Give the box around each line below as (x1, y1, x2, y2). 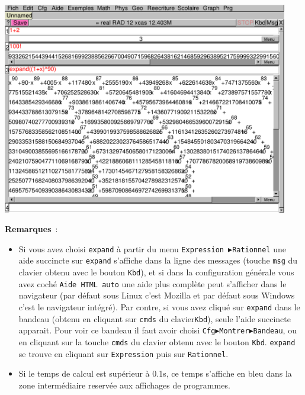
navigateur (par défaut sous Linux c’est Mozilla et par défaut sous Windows (18, 289, 295, 301)
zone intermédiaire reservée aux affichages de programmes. (18, 378, 230, 391)
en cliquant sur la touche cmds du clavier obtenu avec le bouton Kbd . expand (18, 336, 296, 348)
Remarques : (5, 223, 58, 235)
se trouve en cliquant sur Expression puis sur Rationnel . (18, 347, 229, 359)
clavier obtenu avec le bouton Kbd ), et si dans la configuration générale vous (18, 266, 294, 278)
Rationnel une (232, 242, 287, 255)
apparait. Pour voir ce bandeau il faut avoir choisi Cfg (18, 324, 216, 336)
